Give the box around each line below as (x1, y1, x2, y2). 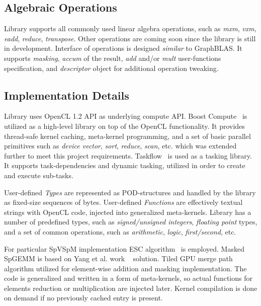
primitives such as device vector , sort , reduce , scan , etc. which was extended (4, 140, 237, 151)
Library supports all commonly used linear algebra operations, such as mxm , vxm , (4, 23, 256, 34)
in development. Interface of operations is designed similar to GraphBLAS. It (4, 43, 242, 53)
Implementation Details (4, 87, 129, 103)
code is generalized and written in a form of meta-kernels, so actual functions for (4, 273, 252, 283)
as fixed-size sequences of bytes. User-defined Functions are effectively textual (4, 197, 243, 207)
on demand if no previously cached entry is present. (4, 292, 163, 303)
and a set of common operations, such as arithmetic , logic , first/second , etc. (4, 226, 236, 237)
